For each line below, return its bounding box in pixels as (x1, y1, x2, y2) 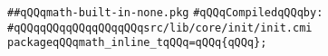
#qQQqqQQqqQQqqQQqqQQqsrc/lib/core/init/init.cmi (7, 21, 313, 34)
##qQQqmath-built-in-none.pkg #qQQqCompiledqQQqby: (7, 6, 323, 19)
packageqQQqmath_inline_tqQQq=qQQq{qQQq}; (7, 36, 267, 50)
